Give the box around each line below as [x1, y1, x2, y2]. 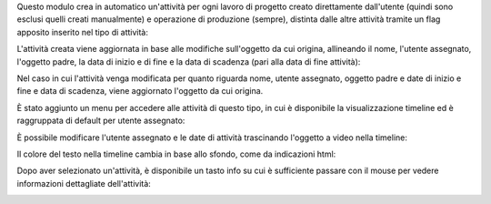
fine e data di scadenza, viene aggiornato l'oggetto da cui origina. [16, 86, 264, 97]
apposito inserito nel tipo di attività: [16, 26, 149, 37]
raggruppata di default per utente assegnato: [16, 115, 185, 127]
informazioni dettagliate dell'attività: [16, 178, 152, 189]
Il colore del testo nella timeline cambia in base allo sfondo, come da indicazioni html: [16, 148, 336, 159]
